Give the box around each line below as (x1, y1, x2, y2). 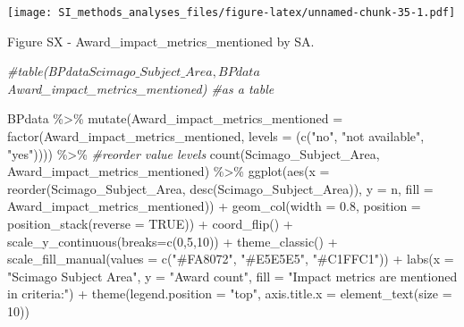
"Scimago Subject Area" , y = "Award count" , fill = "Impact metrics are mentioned (7, 266, 458, 285)
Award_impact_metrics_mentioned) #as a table (7, 79, 274, 97)
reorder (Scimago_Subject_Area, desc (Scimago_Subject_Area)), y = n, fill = (7, 179, 434, 197)
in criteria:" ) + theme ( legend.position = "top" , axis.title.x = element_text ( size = (7, 284, 452, 303)
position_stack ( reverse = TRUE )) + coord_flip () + (7, 214, 293, 232)
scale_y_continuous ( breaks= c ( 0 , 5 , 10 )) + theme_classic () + (7, 231, 338, 250)
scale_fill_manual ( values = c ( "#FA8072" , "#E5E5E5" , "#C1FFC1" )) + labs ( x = (7, 249, 454, 268)
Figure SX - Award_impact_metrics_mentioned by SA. (7, 31, 315, 50)
